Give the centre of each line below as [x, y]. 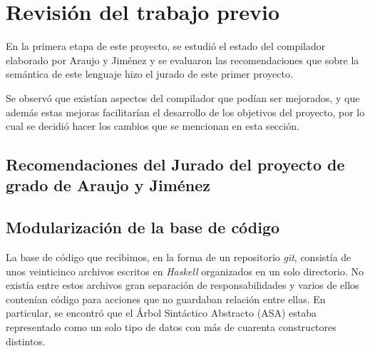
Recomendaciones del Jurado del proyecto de [175, 164]
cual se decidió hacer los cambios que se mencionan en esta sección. [153, 126]
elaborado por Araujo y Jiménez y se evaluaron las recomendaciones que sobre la [183, 60]
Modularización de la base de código [143, 227]
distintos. [26, 341]
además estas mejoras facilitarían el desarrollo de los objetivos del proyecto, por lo [185, 112]
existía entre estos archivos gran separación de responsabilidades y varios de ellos [183, 285]
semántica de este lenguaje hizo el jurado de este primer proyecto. [149, 74]
